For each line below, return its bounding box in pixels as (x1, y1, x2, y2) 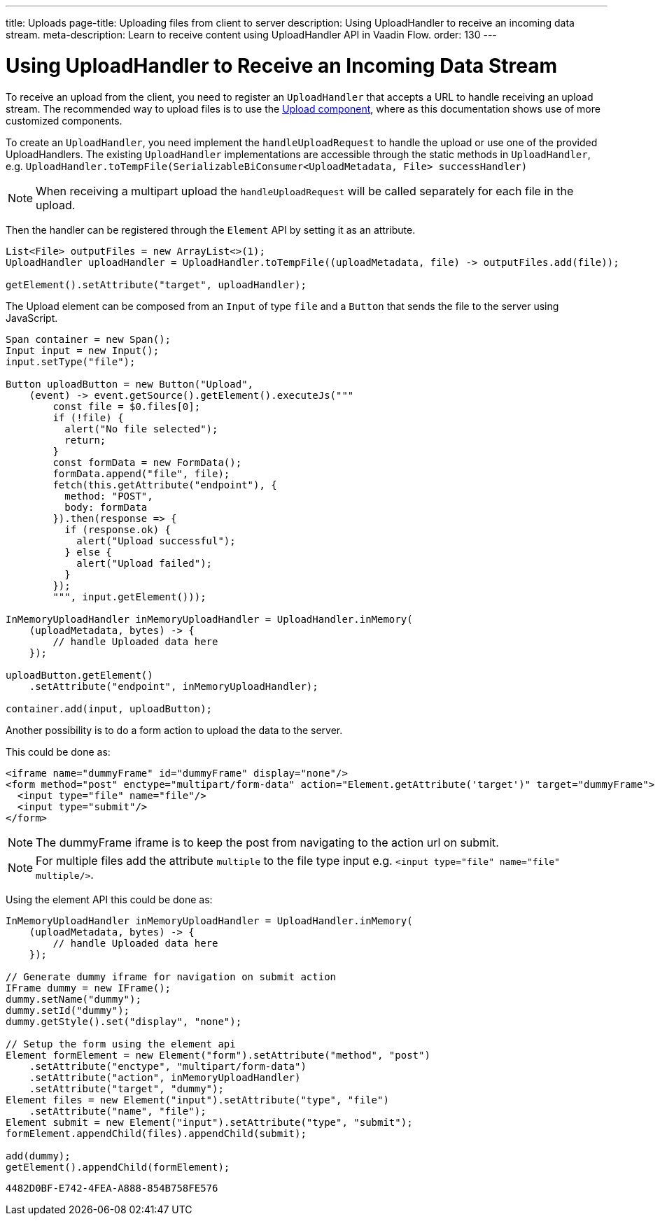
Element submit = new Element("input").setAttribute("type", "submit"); (6, 1116, 413, 1128)
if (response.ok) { (64, 523, 171, 535)
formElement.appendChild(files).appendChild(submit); (6, 1127, 307, 1139)
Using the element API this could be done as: (6, 893, 213, 905)
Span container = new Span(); (6, 333, 171, 345)
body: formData (64, 501, 148, 513)
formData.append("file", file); (52, 467, 230, 479)
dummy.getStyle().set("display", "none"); (6, 1015, 242, 1027)
